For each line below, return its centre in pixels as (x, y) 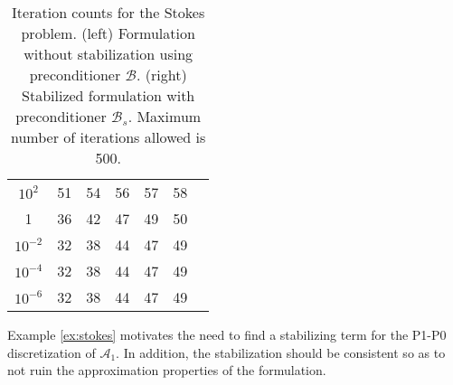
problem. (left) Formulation (108, 33)
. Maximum (165, 116)
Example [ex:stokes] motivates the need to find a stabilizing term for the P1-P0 (227, 334)
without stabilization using (109, 54)
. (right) (162, 75)
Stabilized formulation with (109, 95)
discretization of (52, 352)
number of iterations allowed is (108, 137)
